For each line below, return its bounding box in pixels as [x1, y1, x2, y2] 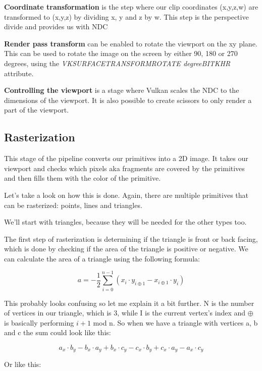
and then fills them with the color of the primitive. [4, 173, 161, 183]
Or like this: [4, 359, 41, 369]
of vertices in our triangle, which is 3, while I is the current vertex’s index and [4, 307, 246, 318]
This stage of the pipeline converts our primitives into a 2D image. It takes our [4, 153, 248, 164]
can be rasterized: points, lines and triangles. [4, 199, 142, 210]
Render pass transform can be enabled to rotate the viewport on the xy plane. [4, 38, 257, 48]
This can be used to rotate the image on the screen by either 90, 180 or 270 [4, 48, 238, 59]
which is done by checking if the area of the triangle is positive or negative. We [4, 243, 248, 254]
